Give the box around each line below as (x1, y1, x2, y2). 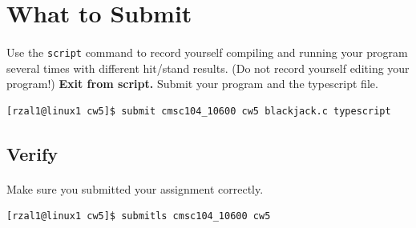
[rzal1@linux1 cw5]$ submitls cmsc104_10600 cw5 (6, 210, 271, 222)
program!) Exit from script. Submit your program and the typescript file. (6, 75, 378, 92)
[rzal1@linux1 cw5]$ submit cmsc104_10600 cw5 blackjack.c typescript (6, 105, 391, 117)
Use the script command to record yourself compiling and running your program (6, 43, 408, 60)
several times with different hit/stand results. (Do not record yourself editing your (6, 59, 410, 76)
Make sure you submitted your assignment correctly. (6, 180, 264, 197)
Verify (6, 141, 59, 166)
